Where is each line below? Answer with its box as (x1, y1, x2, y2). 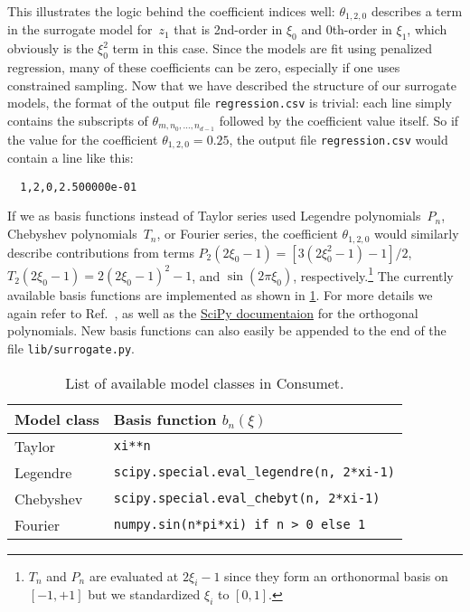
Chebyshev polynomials (7, 224, 137, 243)
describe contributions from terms (7, 242, 194, 261)
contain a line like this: (7, 148, 134, 167)
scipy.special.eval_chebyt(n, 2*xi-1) (113, 491, 381, 506)
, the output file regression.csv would (229, 129, 448, 148)
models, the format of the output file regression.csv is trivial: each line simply (7, 93, 452, 112)
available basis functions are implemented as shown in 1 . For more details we (7, 286, 433, 305)
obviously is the (7, 39, 94, 58)
